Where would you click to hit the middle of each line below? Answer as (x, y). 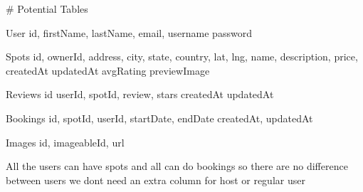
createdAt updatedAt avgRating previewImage (108, 70)
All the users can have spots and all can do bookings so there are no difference (177, 166)
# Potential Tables (47, 9)
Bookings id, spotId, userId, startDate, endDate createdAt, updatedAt (159, 118)
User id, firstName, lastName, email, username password (129, 32)
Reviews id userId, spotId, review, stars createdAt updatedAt (140, 94)
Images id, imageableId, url (65, 142)
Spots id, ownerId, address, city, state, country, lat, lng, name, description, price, (182, 57)
